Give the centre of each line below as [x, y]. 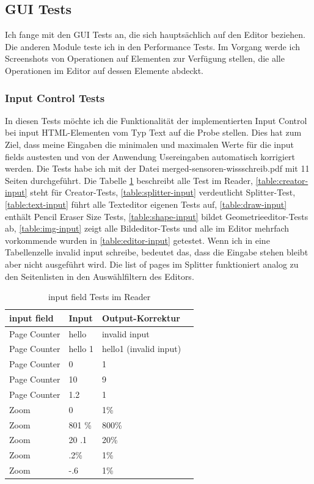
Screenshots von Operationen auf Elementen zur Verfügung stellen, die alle [145, 58]
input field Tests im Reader [99, 297]
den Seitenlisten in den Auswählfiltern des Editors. [100, 276]
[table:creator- [282, 180]
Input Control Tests [55, 97]
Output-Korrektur [141, 317]
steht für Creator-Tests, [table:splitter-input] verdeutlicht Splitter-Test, [163, 192]
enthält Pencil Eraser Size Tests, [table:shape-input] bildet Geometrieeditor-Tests [157, 216]
